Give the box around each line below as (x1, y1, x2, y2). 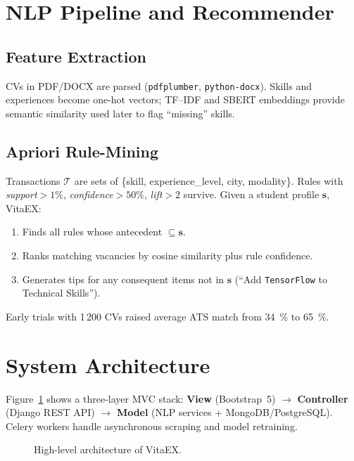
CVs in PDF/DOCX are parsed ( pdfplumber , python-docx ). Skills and (6, 78, 312, 93)
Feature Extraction (6, 45, 146, 67)
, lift (144, 187, 163, 202)
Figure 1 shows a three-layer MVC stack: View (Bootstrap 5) (6, 391, 276, 405)
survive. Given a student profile (183, 187, 320, 202)
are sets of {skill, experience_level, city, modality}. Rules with (74, 173, 343, 188)
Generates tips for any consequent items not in (22, 271, 225, 286)
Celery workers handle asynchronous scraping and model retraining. (6, 418, 298, 433)
